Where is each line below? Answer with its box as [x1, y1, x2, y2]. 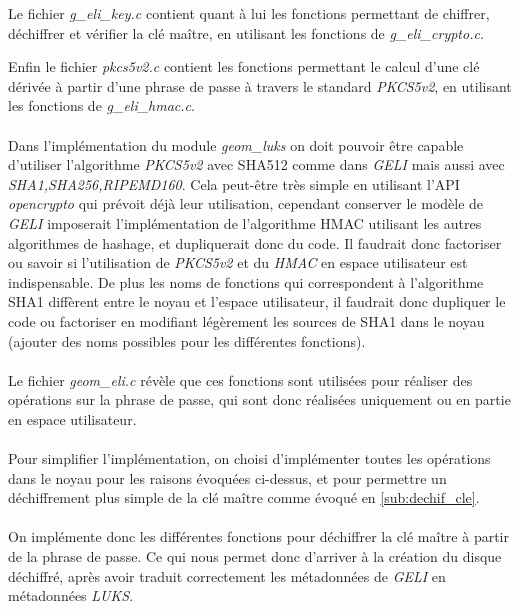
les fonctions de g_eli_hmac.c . [8, 95, 195, 116]
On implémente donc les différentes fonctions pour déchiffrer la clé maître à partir [8, 526, 509, 547]
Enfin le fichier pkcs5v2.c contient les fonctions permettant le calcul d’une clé [8, 56, 480, 77]
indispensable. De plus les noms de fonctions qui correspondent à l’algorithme [8, 271, 484, 292]
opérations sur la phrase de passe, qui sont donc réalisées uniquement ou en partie [8, 389, 511, 410]
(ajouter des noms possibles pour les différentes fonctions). [8, 330, 366, 351]
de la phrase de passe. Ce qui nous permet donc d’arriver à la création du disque [8, 546, 502, 567]
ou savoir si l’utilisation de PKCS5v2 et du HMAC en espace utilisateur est [8, 252, 468, 273]
